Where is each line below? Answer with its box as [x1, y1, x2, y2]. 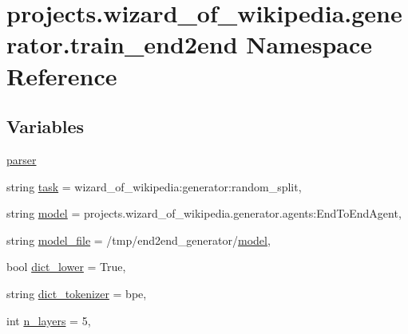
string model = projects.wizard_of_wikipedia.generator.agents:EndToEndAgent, [6, 205, 402, 222]
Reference [6, 59, 117, 92]
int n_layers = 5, [6, 312, 91, 328]
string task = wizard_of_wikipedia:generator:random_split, [6, 178, 302, 195]
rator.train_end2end [6, 28, 238, 61]
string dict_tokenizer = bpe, [6, 285, 147, 301]
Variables [6, 114, 85, 139]
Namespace [246, 28, 372, 61]
